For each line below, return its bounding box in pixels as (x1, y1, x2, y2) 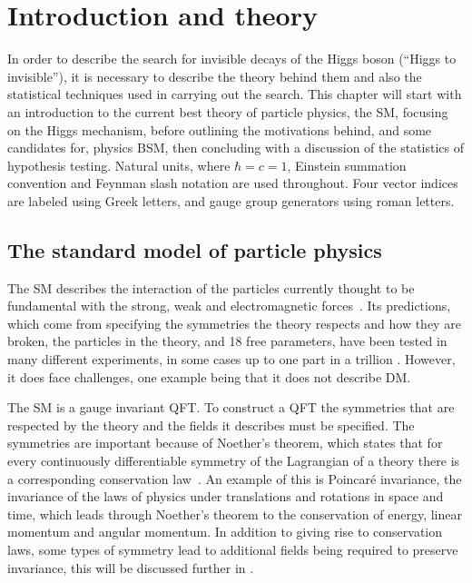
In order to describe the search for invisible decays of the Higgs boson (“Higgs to (7, 49, 457, 68)
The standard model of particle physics (7, 235, 382, 263)
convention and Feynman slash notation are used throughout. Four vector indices (7, 173, 458, 193)
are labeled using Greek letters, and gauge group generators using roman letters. (7, 191, 455, 210)
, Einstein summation (287, 155, 407, 174)
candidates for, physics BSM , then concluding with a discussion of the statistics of (7, 138, 465, 157)
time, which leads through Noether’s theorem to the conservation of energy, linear (7, 504, 462, 523)
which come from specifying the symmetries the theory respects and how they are (7, 313, 461, 332)
